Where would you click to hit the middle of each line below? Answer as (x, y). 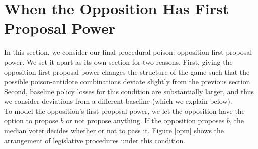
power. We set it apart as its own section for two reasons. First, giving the (118, 61)
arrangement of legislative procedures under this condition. (95, 140)
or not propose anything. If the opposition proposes (145, 121)
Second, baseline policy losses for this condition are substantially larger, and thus (129, 91)
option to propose (31, 121)
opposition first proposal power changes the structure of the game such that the (127, 71)
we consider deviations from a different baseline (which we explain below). (118, 101)
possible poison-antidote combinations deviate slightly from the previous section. (128, 82)
